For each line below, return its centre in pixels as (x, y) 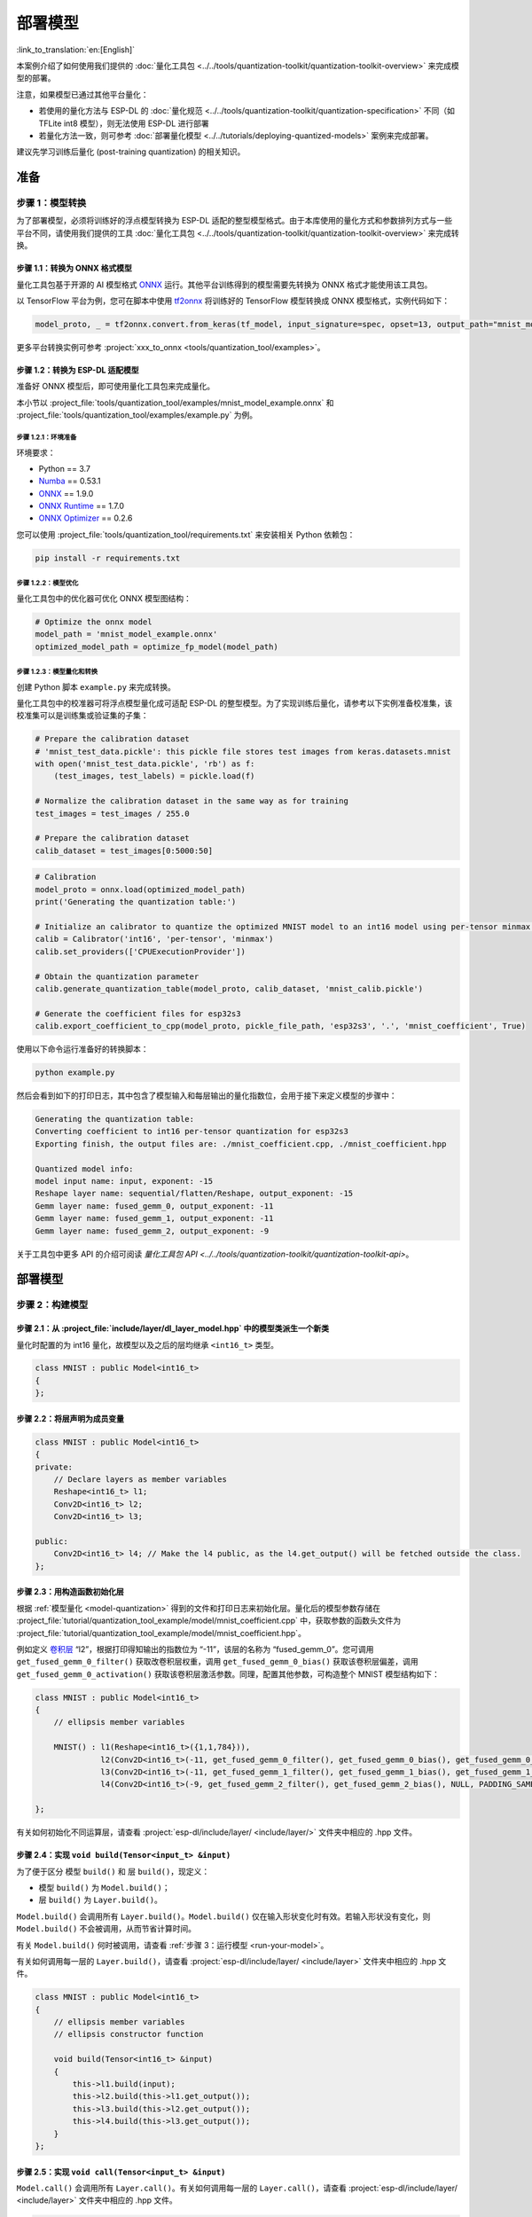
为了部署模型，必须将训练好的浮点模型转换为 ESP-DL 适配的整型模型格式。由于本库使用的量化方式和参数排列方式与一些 (235, 221)
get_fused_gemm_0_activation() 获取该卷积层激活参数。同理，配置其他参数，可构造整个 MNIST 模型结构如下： (228, 1674)
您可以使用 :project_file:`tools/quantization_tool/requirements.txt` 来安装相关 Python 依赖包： (186, 534)
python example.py (75, 1073)
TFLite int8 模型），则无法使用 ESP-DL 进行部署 (124, 123)
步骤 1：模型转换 (51, 203)
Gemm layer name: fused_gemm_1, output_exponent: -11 (154, 1218)
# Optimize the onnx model (94, 622)
